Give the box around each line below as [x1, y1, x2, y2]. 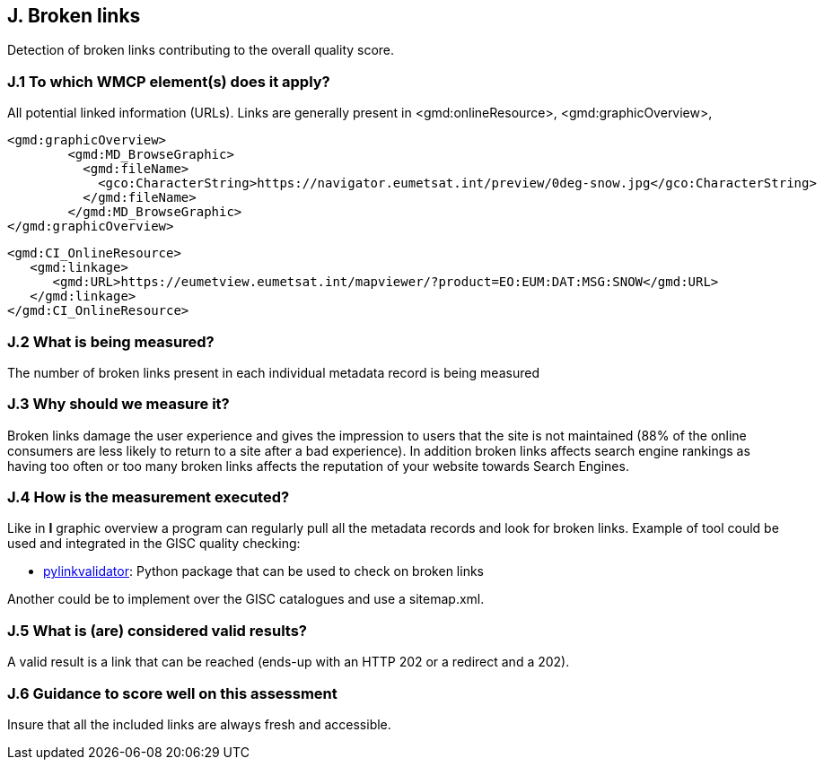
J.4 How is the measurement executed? [7, 488, 290, 507]
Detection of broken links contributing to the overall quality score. [7, 42, 395, 58]
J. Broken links [7, 4, 141, 27]
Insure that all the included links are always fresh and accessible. [7, 716, 391, 732]
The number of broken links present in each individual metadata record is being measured [7, 364, 539, 380]
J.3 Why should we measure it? [7, 395, 230, 414]
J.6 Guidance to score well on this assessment [7, 684, 337, 702]
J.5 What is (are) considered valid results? [7, 621, 308, 640]
